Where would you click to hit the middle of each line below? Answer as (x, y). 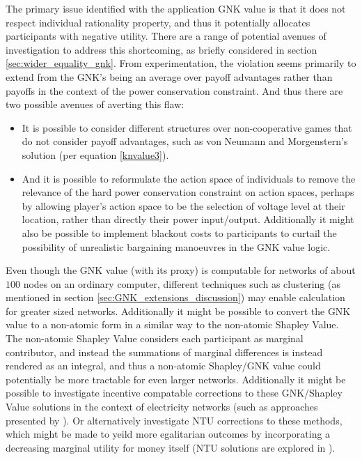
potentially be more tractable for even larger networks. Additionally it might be (176, 379)
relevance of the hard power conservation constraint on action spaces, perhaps (188, 192)
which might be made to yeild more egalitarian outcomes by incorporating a (168, 434)
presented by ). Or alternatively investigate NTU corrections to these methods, (174, 420)
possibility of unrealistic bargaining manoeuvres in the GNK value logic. (176, 246)
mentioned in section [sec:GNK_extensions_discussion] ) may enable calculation (175, 297)
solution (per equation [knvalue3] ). (95, 154)
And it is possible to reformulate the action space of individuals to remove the (189, 178)
